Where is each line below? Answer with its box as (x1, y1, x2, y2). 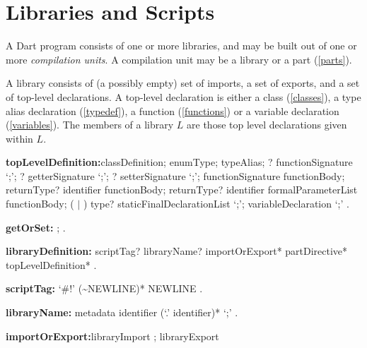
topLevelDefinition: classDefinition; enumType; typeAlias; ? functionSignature (6, 155, 353, 169)
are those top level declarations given (187, 117, 347, 132)
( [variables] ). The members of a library (6, 117, 174, 132)
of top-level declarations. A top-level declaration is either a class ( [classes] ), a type (6, 89, 361, 104)
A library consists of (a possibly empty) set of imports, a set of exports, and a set (6, 76, 360, 90)
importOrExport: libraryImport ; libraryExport (6, 328, 219, 343)
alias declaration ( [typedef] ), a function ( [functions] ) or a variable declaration (6, 103, 339, 118)
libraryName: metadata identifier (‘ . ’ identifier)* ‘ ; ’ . (6, 305, 238, 320)
